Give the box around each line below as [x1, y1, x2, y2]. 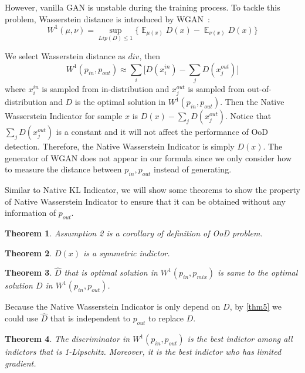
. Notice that [225, 110, 272, 122]
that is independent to [50, 312, 130, 324]
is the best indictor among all [187, 333, 293, 345]
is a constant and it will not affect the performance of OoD [56, 126, 269, 138]
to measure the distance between [5, 163, 122, 175]
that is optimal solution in [64, 266, 158, 279]
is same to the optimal [218, 266, 298, 279]
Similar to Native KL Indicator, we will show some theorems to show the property [5, 184, 300, 196]
